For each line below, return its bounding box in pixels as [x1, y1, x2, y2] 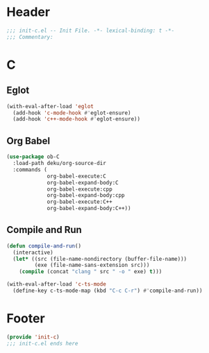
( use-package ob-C [6, 153, 60, 160]
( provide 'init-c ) [6, 334, 60, 341]
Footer [6, 311, 46, 327]
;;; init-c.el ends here [6, 340, 78, 347]
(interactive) [12, 249, 53, 256]
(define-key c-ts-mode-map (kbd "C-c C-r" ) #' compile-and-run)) [12, 287, 203, 295]
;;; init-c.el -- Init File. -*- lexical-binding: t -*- [6, 27, 175, 34]
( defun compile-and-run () [6, 242, 81, 250]
